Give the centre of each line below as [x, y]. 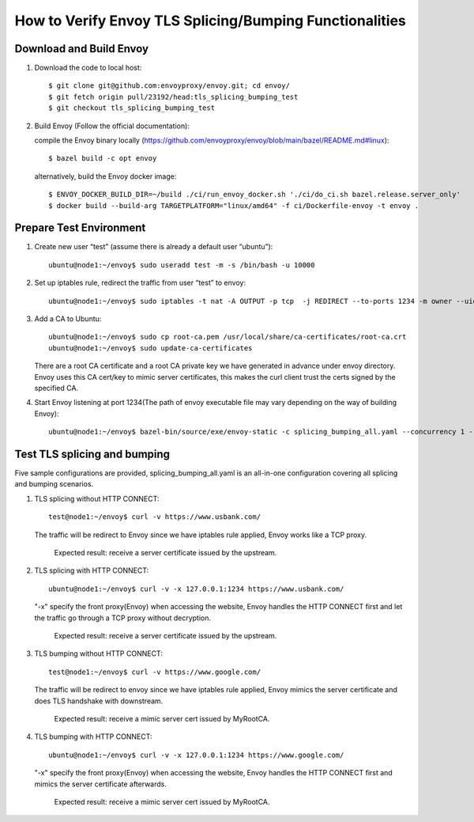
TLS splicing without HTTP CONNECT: [97, 498]
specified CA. [56, 388]
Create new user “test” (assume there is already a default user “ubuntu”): [154, 247]
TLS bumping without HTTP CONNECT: [99, 653]
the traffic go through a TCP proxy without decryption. [122, 618]
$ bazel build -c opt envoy [103, 159]
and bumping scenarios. [54, 484]
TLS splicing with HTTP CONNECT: [92, 570]
